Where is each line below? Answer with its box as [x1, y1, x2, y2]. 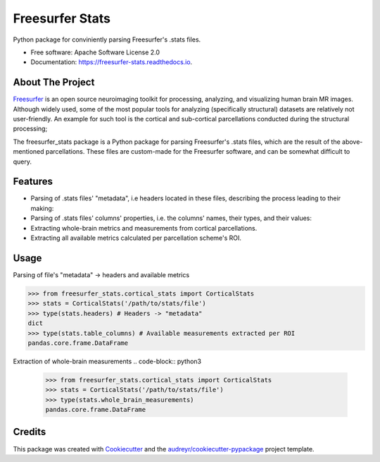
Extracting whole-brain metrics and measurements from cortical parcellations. [30, 224, 258, 232]
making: [30, 204, 54, 212]
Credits [13, 426, 46, 438]
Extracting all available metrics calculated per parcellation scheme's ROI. [30, 233, 242, 243]
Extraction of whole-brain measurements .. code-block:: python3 [13, 357, 202, 365]
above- [341, 138, 363, 146]
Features [13, 176, 53, 188]
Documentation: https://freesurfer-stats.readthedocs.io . [30, 58, 193, 66]
